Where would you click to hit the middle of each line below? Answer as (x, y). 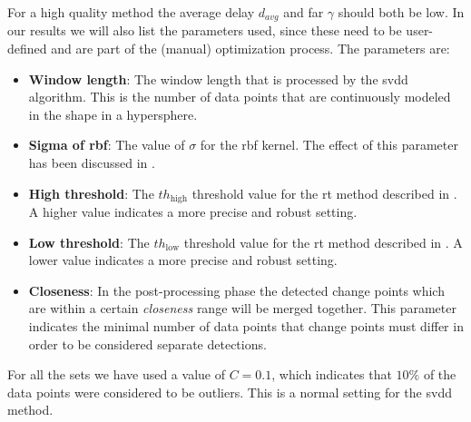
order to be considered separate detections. (147, 343)
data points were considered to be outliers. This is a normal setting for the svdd (230, 392)
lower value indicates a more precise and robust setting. (183, 260)
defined (27, 49)
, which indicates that (332, 374)
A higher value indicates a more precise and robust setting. (193, 212)
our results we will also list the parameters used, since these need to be (205, 30)
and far (304, 12)
